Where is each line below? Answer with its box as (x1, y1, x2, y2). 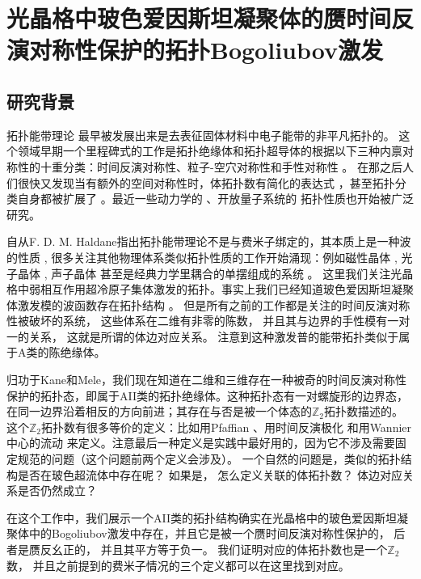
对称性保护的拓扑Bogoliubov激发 (29, 33, 383, 66)
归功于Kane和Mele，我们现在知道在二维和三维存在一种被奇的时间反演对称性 (6, 371, 407, 388)
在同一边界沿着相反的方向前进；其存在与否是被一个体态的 (6, 403, 312, 420)
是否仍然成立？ (17, 482, 97, 499)
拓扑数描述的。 (324, 403, 404, 420)
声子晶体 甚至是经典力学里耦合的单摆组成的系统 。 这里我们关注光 (51, 264, 402, 281)
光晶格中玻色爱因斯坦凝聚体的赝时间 (6, 2, 392, 35)
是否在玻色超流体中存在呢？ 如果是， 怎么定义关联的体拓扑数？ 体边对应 (17, 466, 402, 483)
